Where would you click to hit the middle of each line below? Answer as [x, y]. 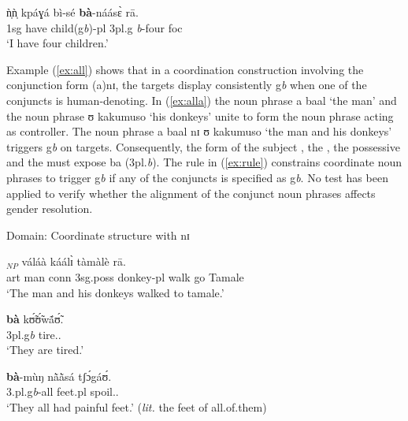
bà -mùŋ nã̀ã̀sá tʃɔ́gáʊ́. [59, 376]
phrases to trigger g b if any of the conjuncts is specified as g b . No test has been [197, 177]
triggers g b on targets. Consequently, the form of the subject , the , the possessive [203, 146]
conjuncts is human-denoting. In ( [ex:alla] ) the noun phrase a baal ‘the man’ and [202, 100]
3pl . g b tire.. [34, 334]
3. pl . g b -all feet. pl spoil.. [63, 391]
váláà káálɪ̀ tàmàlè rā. [74, 261]
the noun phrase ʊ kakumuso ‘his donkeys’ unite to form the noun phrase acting [200, 115]
